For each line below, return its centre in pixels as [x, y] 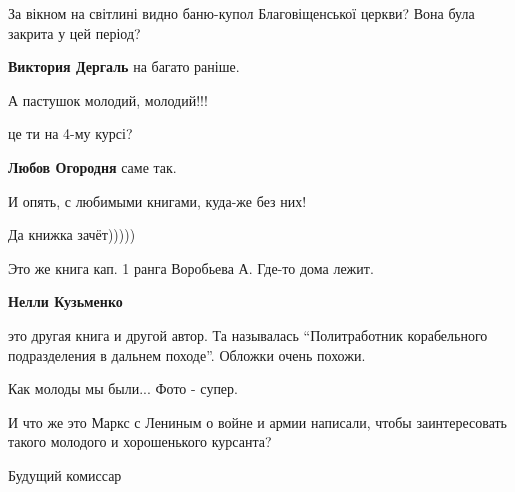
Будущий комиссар [65, 474]
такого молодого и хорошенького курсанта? [140, 441]
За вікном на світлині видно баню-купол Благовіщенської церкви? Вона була [241, 13]
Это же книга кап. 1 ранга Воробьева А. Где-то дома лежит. [191, 267]
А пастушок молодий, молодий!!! [108, 99]
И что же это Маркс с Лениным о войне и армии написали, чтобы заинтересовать [258, 421]
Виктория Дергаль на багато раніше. [124, 66]
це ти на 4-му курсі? [70, 133]
